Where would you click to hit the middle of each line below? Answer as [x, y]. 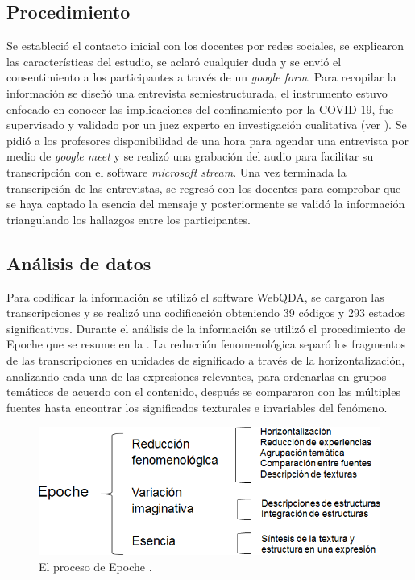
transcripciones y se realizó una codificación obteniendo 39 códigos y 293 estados [206, 313]
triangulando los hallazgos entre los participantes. [129, 219]
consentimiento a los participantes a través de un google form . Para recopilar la [201, 77]
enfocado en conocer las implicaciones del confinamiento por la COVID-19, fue [200, 108]
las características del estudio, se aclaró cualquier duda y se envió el [174, 61]
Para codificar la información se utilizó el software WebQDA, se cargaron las [195, 296]
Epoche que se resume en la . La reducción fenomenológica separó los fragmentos [206, 344]
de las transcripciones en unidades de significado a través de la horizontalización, [206, 359]
